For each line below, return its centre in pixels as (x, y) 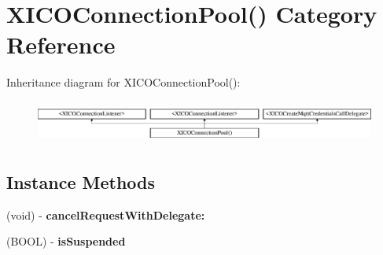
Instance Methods (81, 181)
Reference (61, 44)
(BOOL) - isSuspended (66, 241)
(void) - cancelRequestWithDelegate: (106, 214)
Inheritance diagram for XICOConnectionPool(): (123, 82)
